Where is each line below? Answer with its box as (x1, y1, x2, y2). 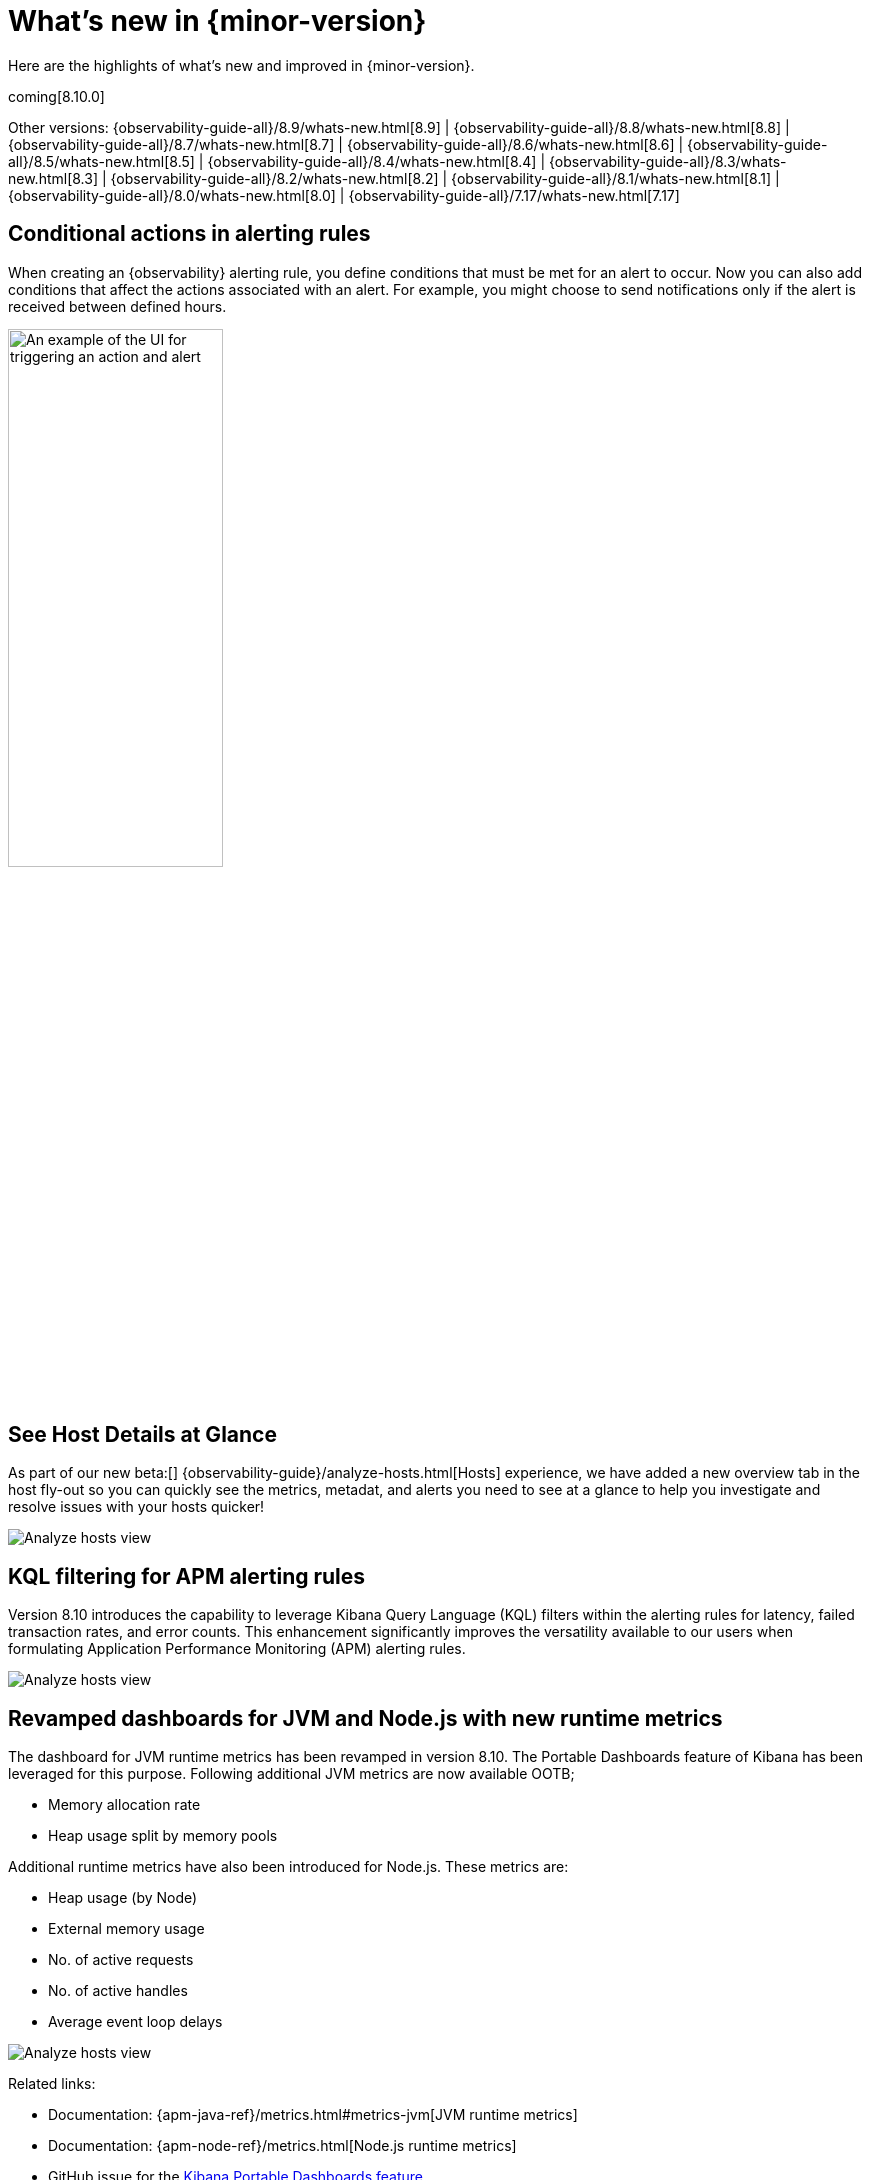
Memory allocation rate (48, 1796, 201, 1814)
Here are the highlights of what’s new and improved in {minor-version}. (8, 56, 475, 74)
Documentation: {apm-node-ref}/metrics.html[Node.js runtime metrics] (48, 2137, 517, 2155)
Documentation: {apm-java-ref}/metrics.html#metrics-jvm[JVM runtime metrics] (48, 2106, 578, 2124)
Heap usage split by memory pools (48, 1827, 278, 1845)
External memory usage (48, 1920, 205, 1938)
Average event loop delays (48, 2013, 223, 2031)
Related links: (8, 2075, 96, 2093)
